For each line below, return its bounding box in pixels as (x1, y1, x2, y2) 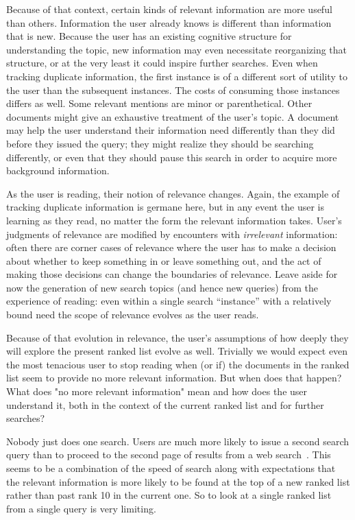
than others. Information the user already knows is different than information (6, 15, 332, 29)
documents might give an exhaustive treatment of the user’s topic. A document (6, 109, 339, 123)
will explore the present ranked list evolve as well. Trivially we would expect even (6, 344, 348, 358)
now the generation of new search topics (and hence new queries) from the (6, 280, 318, 294)
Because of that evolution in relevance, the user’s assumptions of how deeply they (6, 330, 349, 344)
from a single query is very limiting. (6, 501, 156, 515)
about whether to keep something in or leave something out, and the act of (6, 253, 321, 268)
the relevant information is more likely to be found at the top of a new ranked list (6, 474, 350, 488)
